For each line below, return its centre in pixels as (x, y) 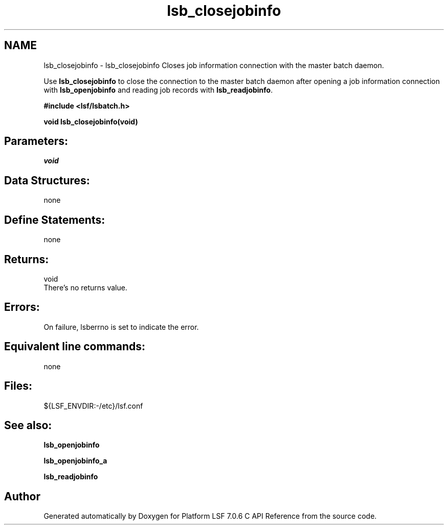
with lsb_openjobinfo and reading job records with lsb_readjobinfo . (158, 90)
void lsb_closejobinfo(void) (91, 121)
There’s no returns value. (85, 287)
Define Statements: (55, 220)
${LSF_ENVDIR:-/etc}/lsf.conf (93, 406)
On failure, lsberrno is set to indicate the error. (121, 327)
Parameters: (36, 141)
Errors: (22, 307)
